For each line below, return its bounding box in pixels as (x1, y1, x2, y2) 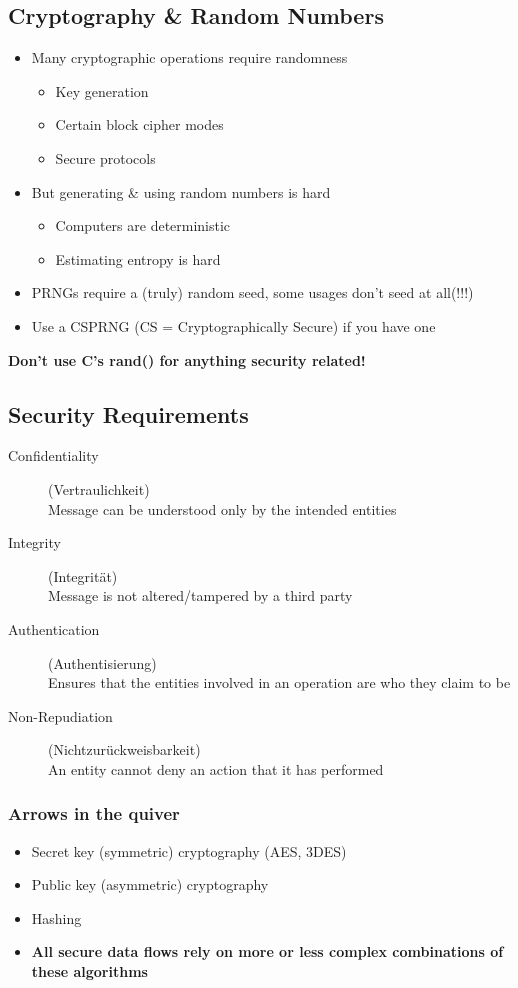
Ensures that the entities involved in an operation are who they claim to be (48, 672, 511, 693)
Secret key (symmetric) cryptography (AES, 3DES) (31, 840, 347, 861)
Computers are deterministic (55, 215, 231, 236)
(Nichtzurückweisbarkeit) (48, 739, 201, 760)
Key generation (55, 80, 149, 101)
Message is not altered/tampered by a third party (48, 585, 353, 606)
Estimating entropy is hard (55, 248, 221, 269)
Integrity (8, 532, 61, 553)
